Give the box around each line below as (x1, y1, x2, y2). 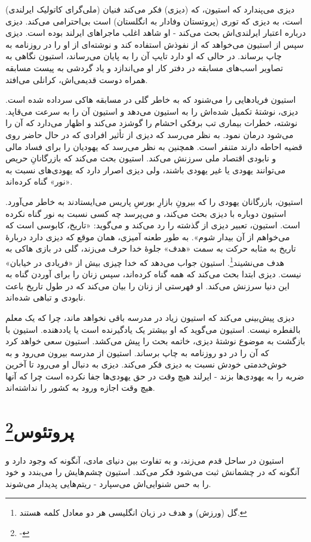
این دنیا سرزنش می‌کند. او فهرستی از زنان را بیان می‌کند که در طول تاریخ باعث (5, 279, 290, 292)
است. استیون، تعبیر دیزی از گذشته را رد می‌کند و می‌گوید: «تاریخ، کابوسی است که (5, 219, 300, 231)
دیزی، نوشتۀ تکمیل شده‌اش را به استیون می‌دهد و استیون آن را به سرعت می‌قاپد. (5, 105, 298, 117)
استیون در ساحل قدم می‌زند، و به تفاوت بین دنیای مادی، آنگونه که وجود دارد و (5, 454, 284, 466)
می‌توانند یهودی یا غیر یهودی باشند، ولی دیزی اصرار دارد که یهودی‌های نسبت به (5, 163, 286, 176)
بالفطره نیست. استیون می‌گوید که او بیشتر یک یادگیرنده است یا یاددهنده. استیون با (5, 323, 301, 335)
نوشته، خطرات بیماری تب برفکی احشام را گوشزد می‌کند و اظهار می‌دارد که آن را (5, 117, 298, 129)
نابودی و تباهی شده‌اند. (5, 291, 86, 304)
